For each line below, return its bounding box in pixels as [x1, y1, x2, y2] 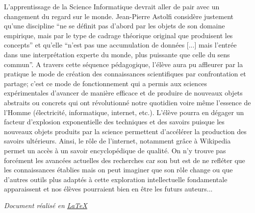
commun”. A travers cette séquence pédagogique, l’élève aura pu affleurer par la [4, 59, 243, 69]
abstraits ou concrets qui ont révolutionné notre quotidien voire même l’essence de [4, 97, 251, 107]
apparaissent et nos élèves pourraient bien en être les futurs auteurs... [4, 184, 213, 194]
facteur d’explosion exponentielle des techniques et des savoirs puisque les [4, 117, 225, 127]
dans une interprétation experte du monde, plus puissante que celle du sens [4, 49, 230, 59]
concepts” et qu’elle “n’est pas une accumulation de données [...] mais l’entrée [4, 40, 237, 50]
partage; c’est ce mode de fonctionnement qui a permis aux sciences [4, 78, 207, 88]
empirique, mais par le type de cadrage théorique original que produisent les [4, 30, 233, 40]
